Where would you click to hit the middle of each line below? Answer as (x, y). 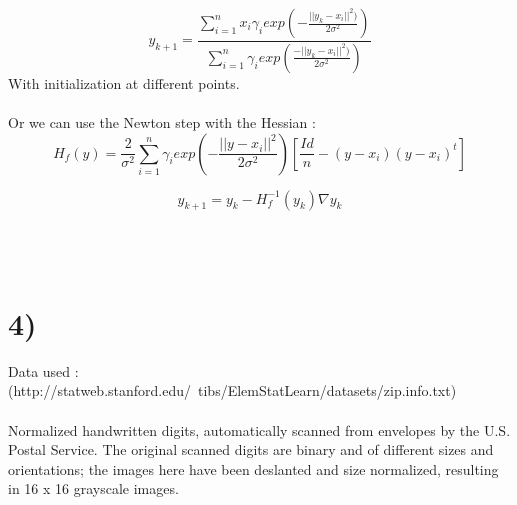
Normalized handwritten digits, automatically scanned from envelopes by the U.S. (259, 429)
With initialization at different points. (124, 82)
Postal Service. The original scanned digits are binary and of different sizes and (251, 449)
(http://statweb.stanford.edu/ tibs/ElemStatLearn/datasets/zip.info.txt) (232, 390)
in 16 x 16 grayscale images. (93, 488)
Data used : (43, 370)
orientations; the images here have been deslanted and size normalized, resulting (253, 468)
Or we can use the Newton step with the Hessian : (162, 122)
